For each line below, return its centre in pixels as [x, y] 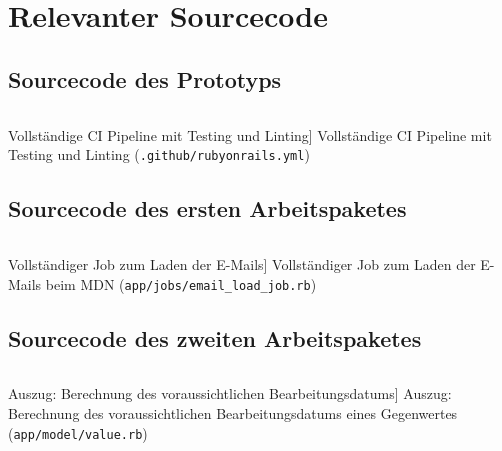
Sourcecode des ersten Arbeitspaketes [207, 208]
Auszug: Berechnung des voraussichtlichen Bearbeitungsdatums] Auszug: [230, 393]
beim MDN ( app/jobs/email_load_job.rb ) [181, 283]
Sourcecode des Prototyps [145, 78]
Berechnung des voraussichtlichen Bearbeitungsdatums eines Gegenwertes [233, 413]
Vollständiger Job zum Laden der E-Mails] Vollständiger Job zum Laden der [242, 264]
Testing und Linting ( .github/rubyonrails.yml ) [159, 154]
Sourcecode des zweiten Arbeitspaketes [215, 337]
